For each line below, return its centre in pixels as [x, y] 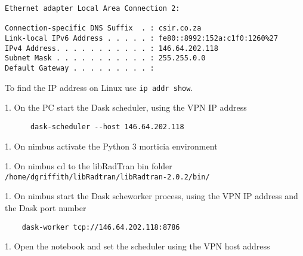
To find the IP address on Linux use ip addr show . [99, 87]
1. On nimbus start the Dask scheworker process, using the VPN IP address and [151, 196]
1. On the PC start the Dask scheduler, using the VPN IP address [126, 107]
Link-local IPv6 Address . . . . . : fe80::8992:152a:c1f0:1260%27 [142, 38]
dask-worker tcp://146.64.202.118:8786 [101, 227]
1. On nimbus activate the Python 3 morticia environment [111, 146]
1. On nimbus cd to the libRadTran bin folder [89, 166]
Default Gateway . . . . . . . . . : [80, 68]
